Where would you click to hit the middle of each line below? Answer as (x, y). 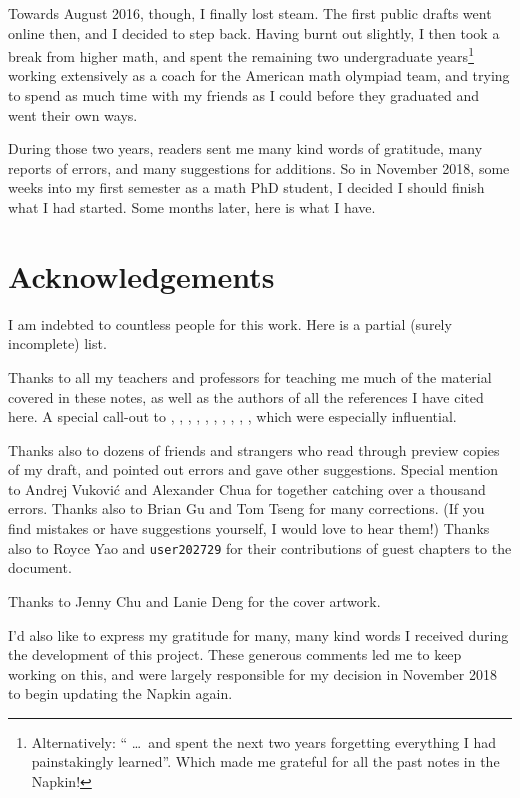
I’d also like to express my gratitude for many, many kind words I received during (258, 634)
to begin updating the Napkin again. (120, 693)
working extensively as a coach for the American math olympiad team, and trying (259, 75)
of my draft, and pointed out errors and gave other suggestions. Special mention (253, 469)
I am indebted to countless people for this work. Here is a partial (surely (230, 323)
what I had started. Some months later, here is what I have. (192, 207)
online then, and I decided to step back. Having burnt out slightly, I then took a (254, 32)
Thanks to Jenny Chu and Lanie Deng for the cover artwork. (194, 600)
